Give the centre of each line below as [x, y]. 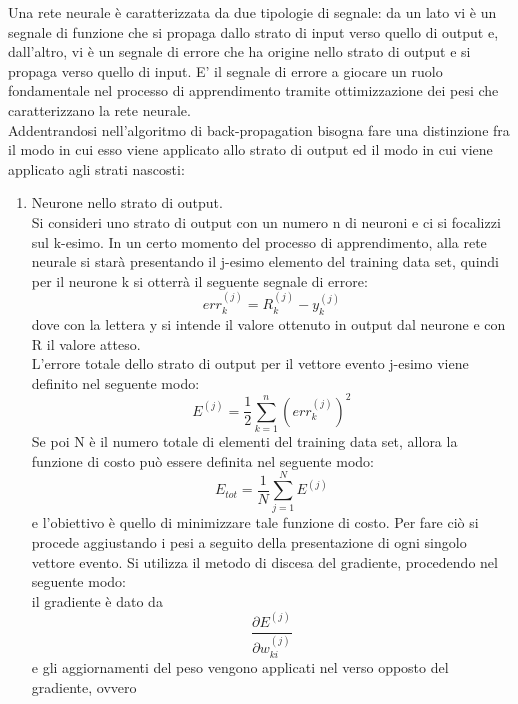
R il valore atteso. [86, 343]
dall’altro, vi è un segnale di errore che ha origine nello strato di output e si [239, 51]
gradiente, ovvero [84, 686]
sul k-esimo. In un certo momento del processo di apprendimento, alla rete [259, 241]
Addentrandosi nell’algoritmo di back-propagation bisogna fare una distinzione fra [259, 129]
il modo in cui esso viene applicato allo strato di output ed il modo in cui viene [250, 149]
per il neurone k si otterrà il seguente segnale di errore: [199, 280]
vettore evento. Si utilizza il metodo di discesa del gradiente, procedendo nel [264, 561]
